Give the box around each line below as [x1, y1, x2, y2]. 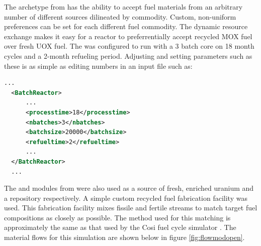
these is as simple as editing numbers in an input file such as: [4, 60, 193, 71]
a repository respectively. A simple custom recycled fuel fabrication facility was [4, 192, 247, 203]
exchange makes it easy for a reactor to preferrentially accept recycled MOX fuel [4, 31, 252, 41]
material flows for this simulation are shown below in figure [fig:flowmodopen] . [4, 232, 245, 242]
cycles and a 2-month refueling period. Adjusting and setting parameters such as [4, 50, 252, 61]
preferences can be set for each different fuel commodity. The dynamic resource [4, 21, 248, 32]
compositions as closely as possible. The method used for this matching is [4, 212, 231, 222]
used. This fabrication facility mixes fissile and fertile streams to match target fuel [4, 202, 257, 213]
